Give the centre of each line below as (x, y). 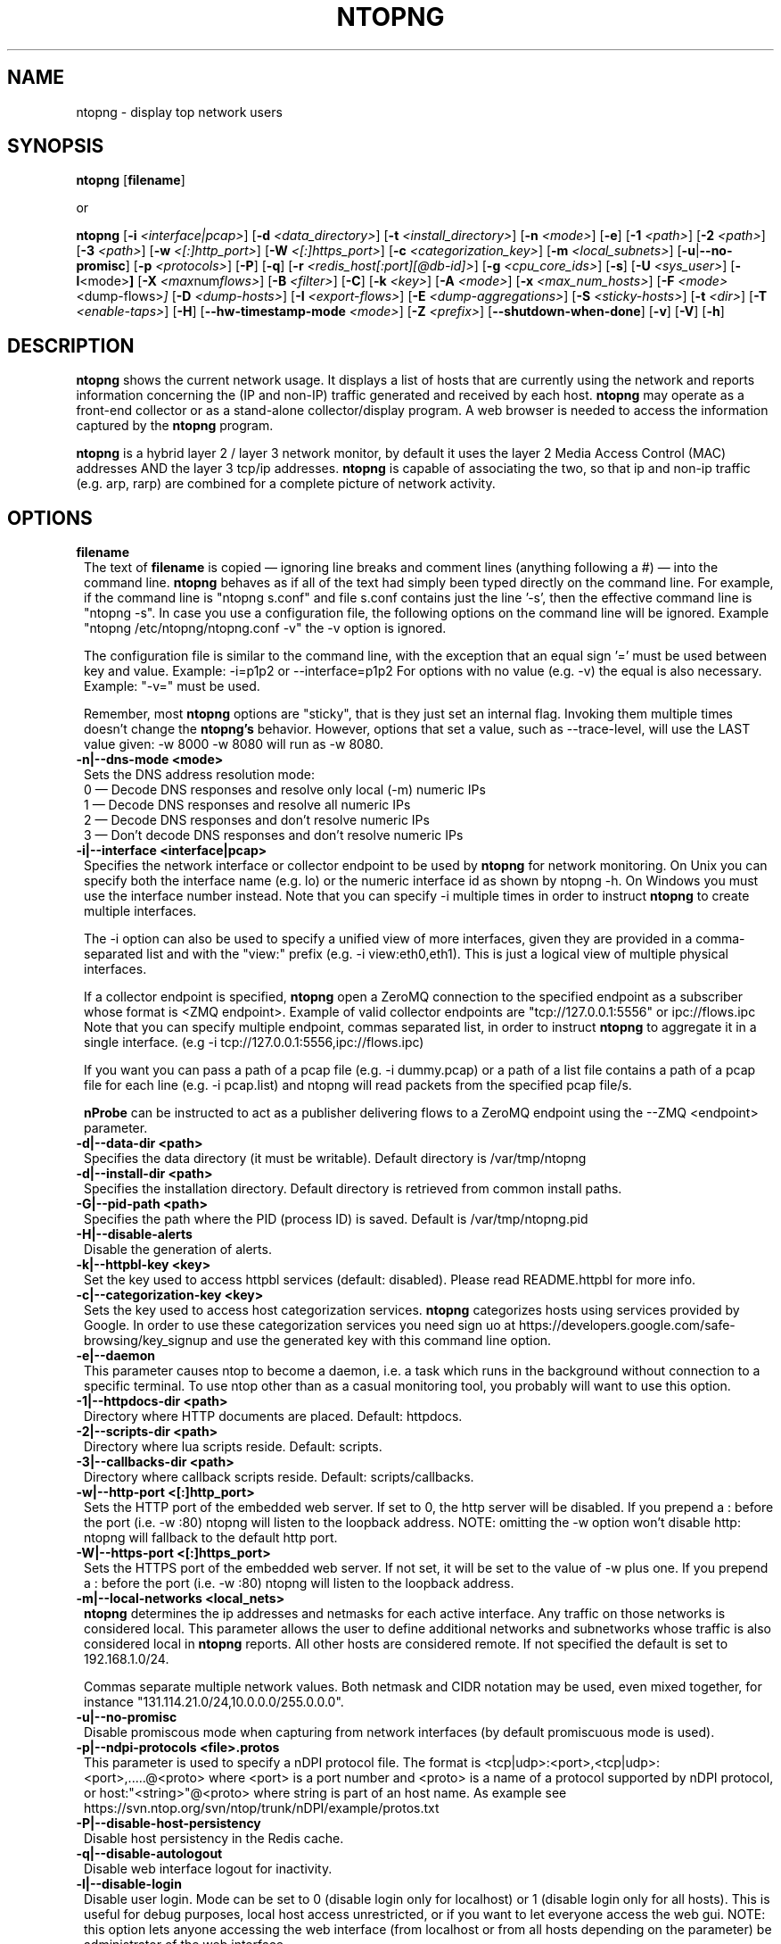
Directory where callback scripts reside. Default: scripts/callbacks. (279, 1477)
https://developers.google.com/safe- (627, 1325)
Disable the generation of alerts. (178, 1250)
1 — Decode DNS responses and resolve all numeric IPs (247, 805)
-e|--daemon (115, 1356)
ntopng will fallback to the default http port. (211, 1538)
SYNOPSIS (56, 146)
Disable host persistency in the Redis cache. (214, 1839)
